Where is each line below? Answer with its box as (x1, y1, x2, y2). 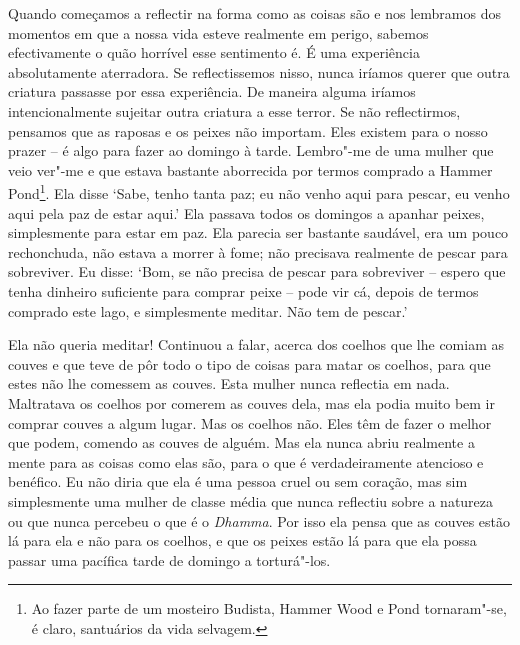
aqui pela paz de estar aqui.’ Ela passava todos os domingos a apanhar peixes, (8, 202, 485, 223)
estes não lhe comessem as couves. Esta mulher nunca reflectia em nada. (8, 373, 450, 394)
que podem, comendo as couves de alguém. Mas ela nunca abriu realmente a (8, 432, 475, 453)
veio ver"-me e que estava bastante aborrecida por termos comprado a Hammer (8, 159, 493, 180)
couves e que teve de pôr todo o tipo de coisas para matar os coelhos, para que (8, 353, 491, 374)
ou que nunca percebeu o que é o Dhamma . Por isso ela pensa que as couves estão (8, 510, 511, 531)
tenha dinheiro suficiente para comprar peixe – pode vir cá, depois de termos (8, 280, 479, 301)
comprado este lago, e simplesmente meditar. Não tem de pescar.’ (8, 300, 408, 321)
